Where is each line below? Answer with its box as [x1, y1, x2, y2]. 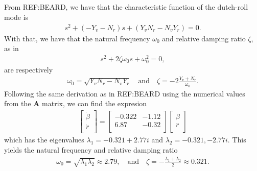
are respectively [4, 64, 53, 75]
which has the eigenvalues [4, 134, 84, 145]
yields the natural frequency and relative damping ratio [4, 144, 178, 155]
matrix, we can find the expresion [42, 98, 147, 109]
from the [4, 98, 31, 109]
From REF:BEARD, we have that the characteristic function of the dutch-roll [4, 2, 248, 12]
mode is [4, 11, 29, 22]
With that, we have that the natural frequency [4, 33, 150, 43]
